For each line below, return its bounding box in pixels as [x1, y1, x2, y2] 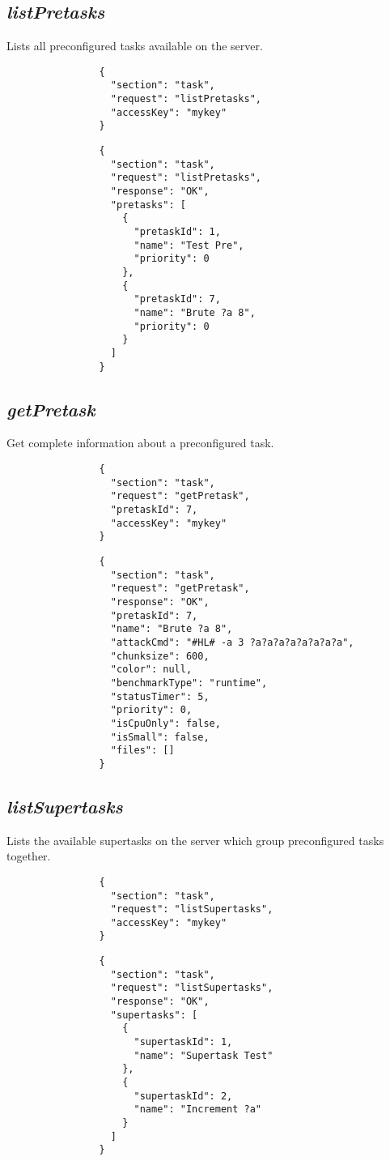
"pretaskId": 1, [134, 226, 221, 238]
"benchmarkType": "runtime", [110, 677, 268, 689]
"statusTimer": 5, [110, 690, 210, 702]
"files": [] [110, 745, 175, 757]
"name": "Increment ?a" [134, 1103, 261, 1116]
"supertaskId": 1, [134, 1036, 233, 1048]
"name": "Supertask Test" [134, 1049, 273, 1061]
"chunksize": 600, [110, 650, 210, 662]
